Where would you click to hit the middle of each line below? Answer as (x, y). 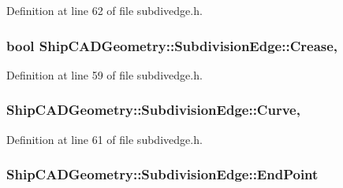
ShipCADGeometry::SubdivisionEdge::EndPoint (162, 174)
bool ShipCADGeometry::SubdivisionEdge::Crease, (172, 45)
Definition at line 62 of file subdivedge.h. (104, 10)
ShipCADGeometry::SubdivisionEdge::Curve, (153, 110)
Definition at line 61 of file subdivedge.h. (104, 139)
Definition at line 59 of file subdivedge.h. (104, 74)
